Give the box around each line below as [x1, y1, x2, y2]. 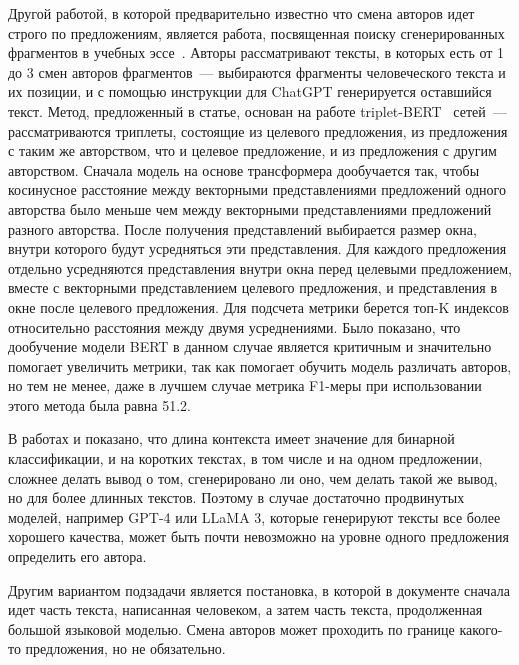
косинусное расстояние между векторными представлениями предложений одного [8, 179, 506, 200]
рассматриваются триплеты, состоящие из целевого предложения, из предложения [8, 120, 508, 141]
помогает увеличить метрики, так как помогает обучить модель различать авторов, [8, 355, 512, 376]
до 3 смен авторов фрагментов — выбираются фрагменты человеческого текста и [8, 61, 506, 82]
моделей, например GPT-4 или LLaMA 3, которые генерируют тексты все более [8, 506, 501, 527]
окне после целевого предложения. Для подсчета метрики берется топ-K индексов [8, 296, 509, 317]
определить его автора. [8, 546, 147, 567]
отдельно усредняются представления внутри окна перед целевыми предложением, [8, 257, 512, 278]
